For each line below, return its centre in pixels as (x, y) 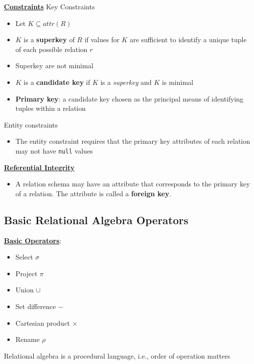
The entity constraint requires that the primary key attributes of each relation (133, 141)
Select (24, 257)
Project (26, 273)
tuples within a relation (51, 108)
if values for (102, 39)
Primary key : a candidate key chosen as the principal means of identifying (129, 98)
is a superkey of (49, 39)
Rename (27, 339)
